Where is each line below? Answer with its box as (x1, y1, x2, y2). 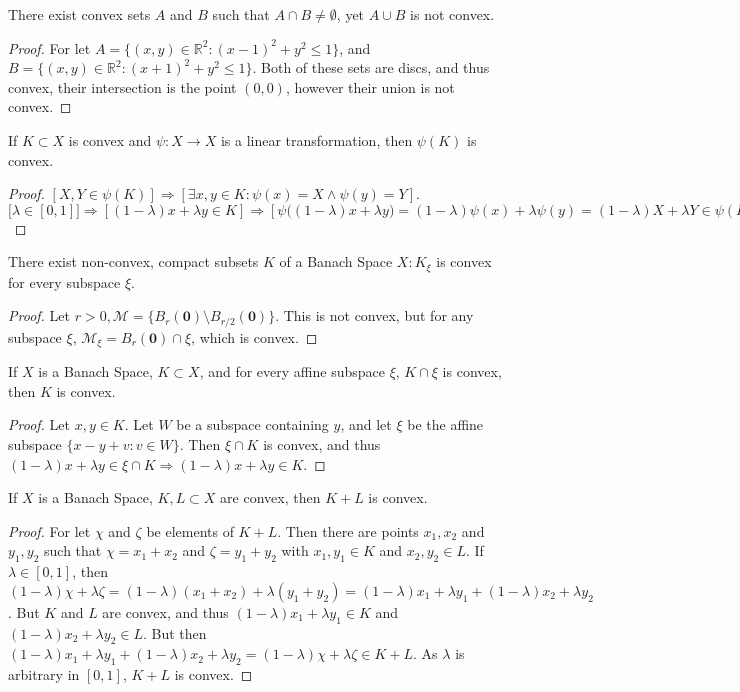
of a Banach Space (279, 251, 393, 272)
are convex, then (220, 487, 321, 508)
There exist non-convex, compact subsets (8, 251, 259, 272)
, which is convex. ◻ (191, 326, 318, 347)
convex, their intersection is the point (8, 76, 237, 97)
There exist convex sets (8, 4, 151, 24)
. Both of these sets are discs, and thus (252, 57, 490, 78)
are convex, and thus (102, 601, 229, 622)
